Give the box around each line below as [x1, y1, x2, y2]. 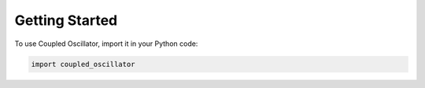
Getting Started [14, 12, 118, 29]
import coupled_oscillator [31, 59, 135, 69]
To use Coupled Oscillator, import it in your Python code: [14, 39, 198, 48]
